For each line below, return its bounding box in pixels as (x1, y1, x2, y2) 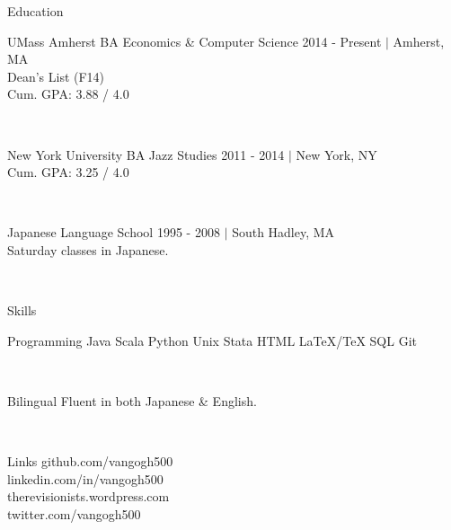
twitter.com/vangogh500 (7, 504, 141, 523)
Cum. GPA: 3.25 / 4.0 (7, 163, 129, 181)
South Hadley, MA (232, 223, 335, 242)
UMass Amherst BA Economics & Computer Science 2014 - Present (7, 31, 382, 50)
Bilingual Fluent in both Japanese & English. (7, 391, 257, 410)
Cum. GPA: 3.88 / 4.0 (7, 84, 129, 103)
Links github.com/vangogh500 (7, 452, 173, 471)
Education (7, 2, 64, 20)
